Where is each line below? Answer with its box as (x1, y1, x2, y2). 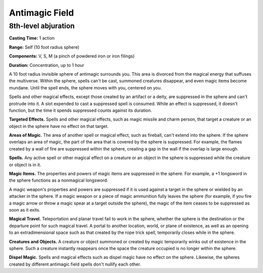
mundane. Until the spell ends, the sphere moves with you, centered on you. (9, 84, 162, 90)
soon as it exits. (9, 207, 41, 212)
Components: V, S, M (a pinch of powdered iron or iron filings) (9, 53, 135, 59)
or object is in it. (9, 162, 41, 168)
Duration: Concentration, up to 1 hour (9, 62, 85, 68)
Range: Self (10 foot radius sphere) (9, 44, 80, 50)
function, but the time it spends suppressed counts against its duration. (9, 107, 152, 113)
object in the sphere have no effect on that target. (9, 123, 109, 129)
